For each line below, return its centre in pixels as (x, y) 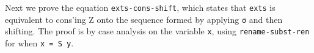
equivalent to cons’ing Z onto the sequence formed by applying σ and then (144, 19)
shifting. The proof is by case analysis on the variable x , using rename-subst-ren (157, 31)
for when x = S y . (39, 42)
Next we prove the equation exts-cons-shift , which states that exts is (140, 7)
